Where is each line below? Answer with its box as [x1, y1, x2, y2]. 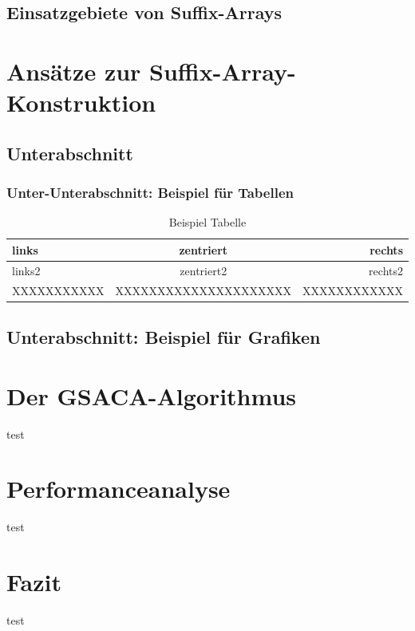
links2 [12, 262, 41, 278]
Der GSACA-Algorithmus [6, 379, 297, 412]
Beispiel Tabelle [168, 214, 247, 231]
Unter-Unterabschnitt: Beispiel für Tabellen [6, 183, 294, 203]
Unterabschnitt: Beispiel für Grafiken [6, 325, 321, 349]
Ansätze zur [6, 54, 141, 87]
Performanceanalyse [6, 472, 231, 505]
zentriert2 [180, 262, 227, 278]
